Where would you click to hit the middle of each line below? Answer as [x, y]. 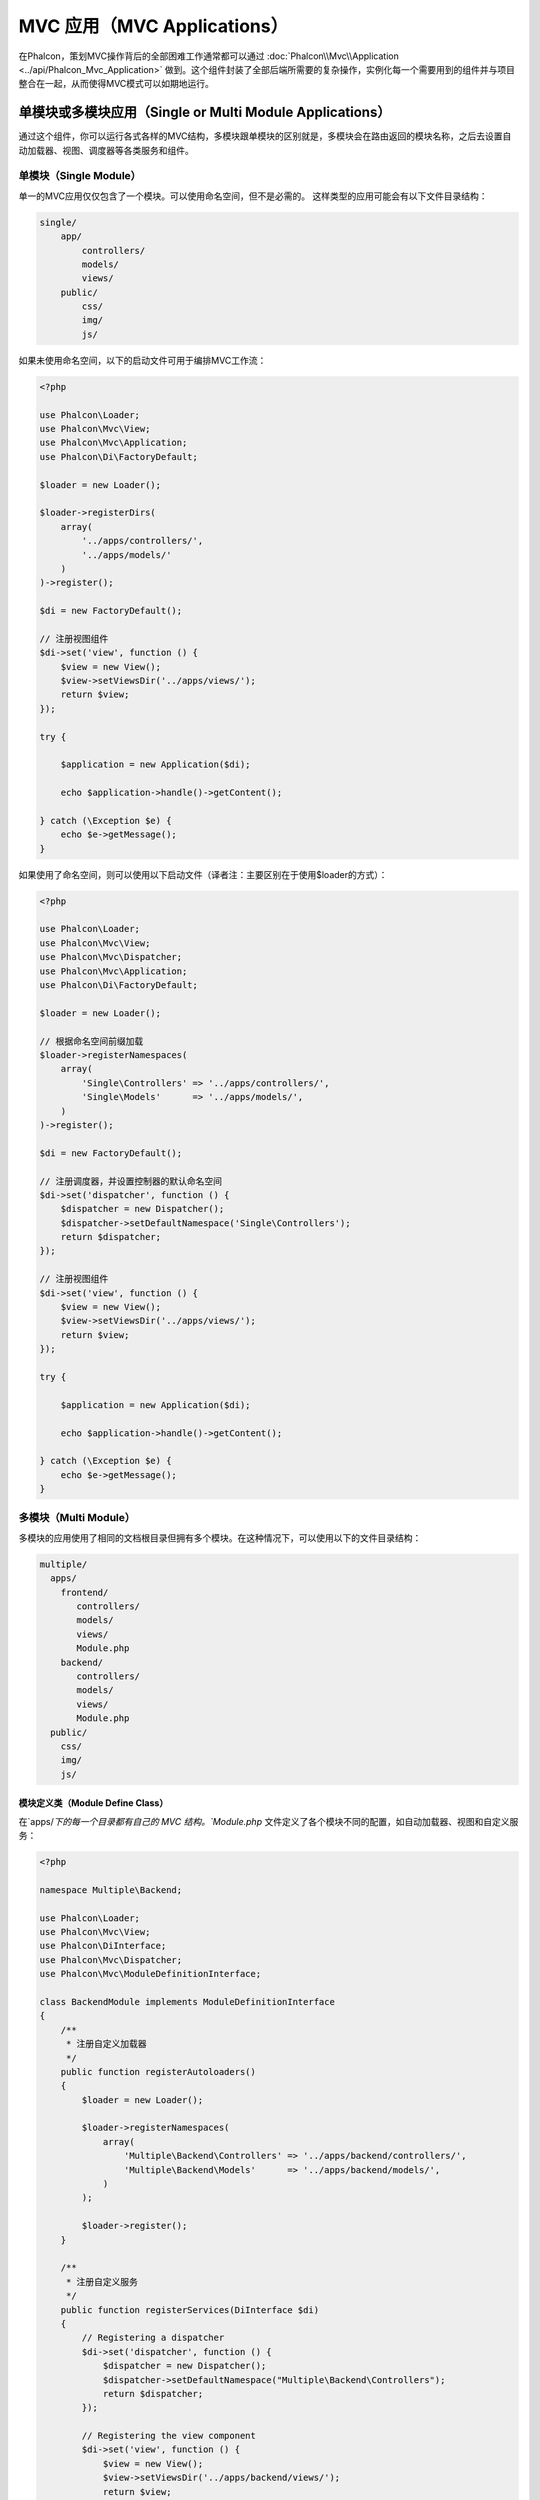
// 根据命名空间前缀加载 [91, 1041]
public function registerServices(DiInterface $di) [190, 2309]
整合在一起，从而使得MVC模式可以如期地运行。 [116, 84]
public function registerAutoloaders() [158, 2071]
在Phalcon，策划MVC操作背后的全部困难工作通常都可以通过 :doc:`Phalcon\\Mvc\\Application [208, 56]
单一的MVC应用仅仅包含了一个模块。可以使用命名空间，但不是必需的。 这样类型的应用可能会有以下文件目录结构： [253, 196]
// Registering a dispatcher [153, 2338]
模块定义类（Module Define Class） [93, 1803]
